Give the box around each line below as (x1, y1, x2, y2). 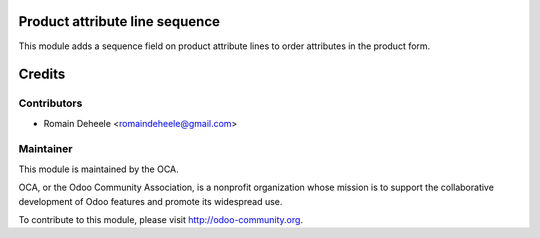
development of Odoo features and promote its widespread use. (18, 195, 283, 207)
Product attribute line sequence (18, 13, 220, 30)
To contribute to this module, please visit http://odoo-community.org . (18, 213, 304, 225)
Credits (18, 66, 66, 83)
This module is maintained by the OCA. (18, 163, 179, 175)
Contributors (18, 96, 83, 110)
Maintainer (18, 142, 73, 156)
